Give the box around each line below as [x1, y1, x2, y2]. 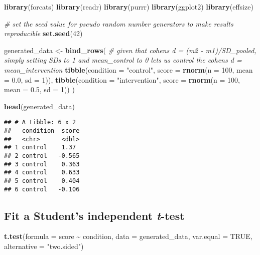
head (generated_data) [4, 101, 75, 111]
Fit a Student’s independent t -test [4, 207, 185, 223]
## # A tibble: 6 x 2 [4, 119, 76, 126]
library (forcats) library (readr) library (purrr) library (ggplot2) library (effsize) [4, 2, 253, 12]
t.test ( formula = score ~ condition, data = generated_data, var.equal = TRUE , [4, 231, 252, 241]
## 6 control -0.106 [4, 185, 80, 193]
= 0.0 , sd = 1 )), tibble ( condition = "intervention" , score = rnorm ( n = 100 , [4, 74, 240, 85]
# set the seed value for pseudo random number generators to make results [4, 18, 233, 29]
